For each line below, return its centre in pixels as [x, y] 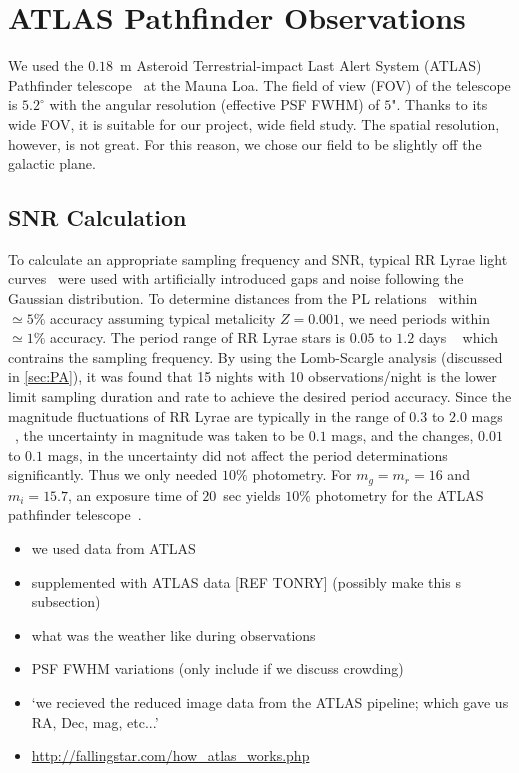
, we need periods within [415, 317]
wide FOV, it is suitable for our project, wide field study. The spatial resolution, [254, 123]
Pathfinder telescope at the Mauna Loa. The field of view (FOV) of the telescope [259, 84]
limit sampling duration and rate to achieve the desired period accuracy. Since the [260, 396]
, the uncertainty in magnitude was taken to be [160, 435]
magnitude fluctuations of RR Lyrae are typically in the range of [206, 415]
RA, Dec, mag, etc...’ [95, 721]
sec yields [252, 494]
